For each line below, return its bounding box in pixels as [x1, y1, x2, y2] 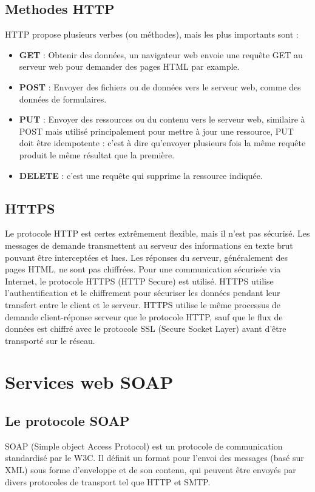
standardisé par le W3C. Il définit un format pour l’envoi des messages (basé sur [5, 451, 304, 464]
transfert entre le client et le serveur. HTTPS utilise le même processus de [5, 298, 280, 311]
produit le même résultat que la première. [19, 148, 175, 161]
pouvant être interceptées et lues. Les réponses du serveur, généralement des [5, 251, 288, 263]
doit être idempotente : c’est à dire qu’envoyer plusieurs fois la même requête [19, 136, 306, 149]
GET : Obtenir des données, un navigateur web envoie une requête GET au [19, 48, 303, 61]
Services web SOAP [5, 369, 174, 394]
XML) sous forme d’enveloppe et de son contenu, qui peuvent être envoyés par [5, 463, 296, 476]
